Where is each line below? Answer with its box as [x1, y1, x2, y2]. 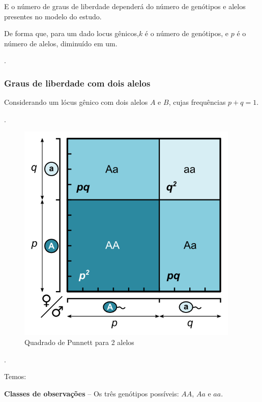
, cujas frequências [168, 97, 226, 107]
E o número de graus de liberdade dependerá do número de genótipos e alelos [4, 1, 246, 11]
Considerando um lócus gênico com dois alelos [4, 97, 148, 107]
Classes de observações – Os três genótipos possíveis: [4, 388, 179, 398]
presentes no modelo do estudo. [4, 11, 102, 21]
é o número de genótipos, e [144, 28, 229, 39]
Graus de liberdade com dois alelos [4, 76, 151, 89]
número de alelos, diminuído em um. [4, 38, 118, 48]
